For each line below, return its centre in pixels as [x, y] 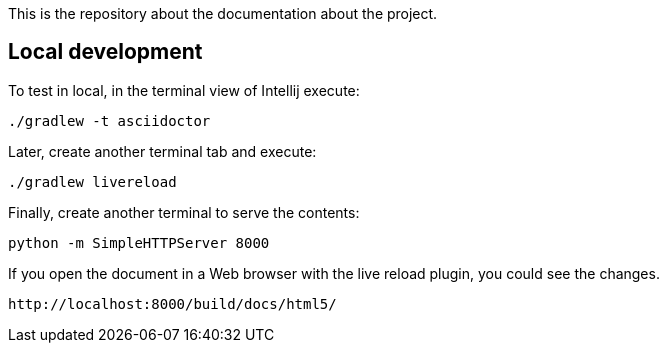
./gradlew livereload [92, 181]
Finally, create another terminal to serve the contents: [184, 212]
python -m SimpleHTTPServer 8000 [139, 242]
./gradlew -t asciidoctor [109, 120]
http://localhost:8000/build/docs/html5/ [172, 303]
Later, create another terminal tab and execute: [162, 151]
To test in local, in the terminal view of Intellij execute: [184, 90]
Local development [105, 52]
